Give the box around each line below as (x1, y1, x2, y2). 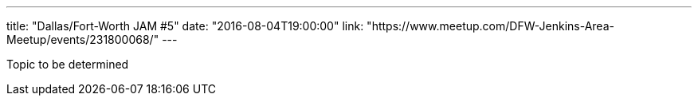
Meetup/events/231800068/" (6, 33, 159, 46)
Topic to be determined (6, 57, 129, 71)
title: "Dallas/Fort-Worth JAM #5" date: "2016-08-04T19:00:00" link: (6, 19, 364, 33)
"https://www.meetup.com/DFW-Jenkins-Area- (367, 19, 614, 33)
